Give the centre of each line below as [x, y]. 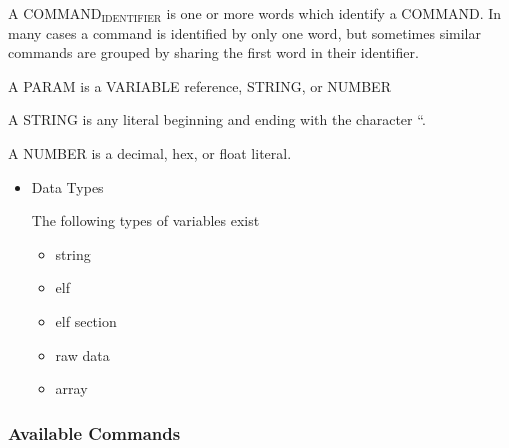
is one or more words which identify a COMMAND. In [334, 13]
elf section [86, 320]
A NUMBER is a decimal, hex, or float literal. [150, 152]
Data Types [67, 186]
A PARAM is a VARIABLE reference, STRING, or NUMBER [199, 85]
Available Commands [94, 432]
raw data [82, 354]
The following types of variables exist [145, 220]
